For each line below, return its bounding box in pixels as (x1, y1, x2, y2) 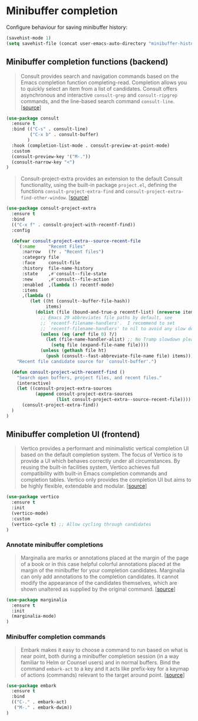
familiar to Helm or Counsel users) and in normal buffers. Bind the (20, 659, 180, 666)
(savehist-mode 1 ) (6, 35, 51, 41)
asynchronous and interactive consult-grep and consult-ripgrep (20, 91, 178, 98)
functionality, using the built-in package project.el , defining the (20, 182, 177, 189)
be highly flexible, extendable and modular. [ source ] (20, 482, 147, 490)
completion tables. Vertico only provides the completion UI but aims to (20, 476, 192, 483)
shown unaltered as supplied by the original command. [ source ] (20, 585, 176, 592)
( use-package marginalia (6, 597, 67, 603)
